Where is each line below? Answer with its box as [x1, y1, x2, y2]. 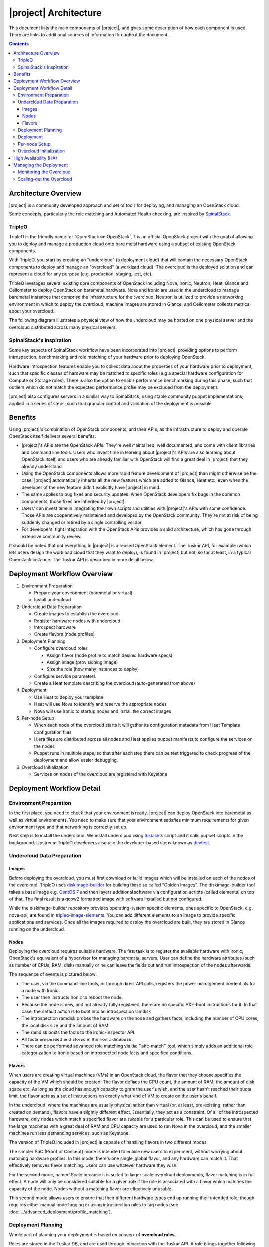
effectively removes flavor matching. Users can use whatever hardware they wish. [9, 1162, 178, 1168]
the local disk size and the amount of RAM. [21, 1022, 110, 1028]
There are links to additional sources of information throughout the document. [9, 31, 169, 37]
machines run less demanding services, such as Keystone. [9, 1130, 130, 1136]
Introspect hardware [34, 624, 76, 630]
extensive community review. [21, 533, 82, 539]
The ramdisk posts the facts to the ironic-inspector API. [21, 1029, 135, 1035]
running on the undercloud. [9, 926, 65, 932]
